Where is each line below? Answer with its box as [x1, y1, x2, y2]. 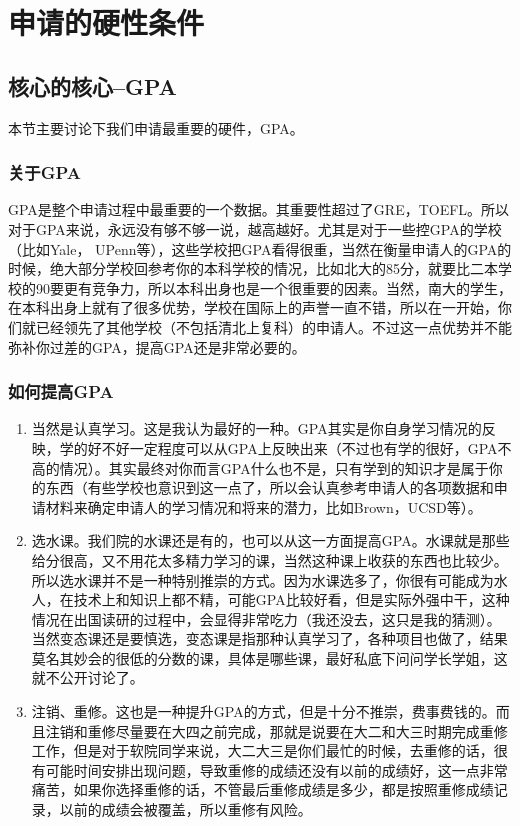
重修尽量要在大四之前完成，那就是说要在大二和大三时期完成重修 [87, 720, 508, 741]
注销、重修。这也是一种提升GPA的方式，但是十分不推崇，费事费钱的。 [31, 701, 496, 722]
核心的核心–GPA [8, 70, 177, 101]
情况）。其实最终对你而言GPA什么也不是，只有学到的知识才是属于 [59, 457, 489, 478]
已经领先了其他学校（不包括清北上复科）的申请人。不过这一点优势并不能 [35, 316, 512, 337]
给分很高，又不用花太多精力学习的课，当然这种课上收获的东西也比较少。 [31, 549, 508, 570]
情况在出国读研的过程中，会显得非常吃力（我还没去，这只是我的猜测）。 [31, 608, 501, 629]
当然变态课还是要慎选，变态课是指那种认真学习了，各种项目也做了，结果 [31, 628, 508, 649]
